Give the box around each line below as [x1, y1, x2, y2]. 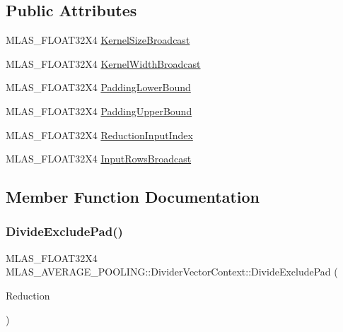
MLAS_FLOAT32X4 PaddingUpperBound [6, 103, 192, 118]
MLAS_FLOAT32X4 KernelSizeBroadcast [6, 32, 190, 47]
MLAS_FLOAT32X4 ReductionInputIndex [6, 127, 193, 142]
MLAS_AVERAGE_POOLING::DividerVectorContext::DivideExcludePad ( [6, 264, 338, 279]
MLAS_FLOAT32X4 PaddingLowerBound [6, 80, 191, 95]
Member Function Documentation [6, 186, 260, 208]
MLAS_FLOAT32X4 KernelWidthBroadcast [6, 56, 201, 71]
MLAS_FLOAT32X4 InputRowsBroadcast [6, 151, 192, 166]
